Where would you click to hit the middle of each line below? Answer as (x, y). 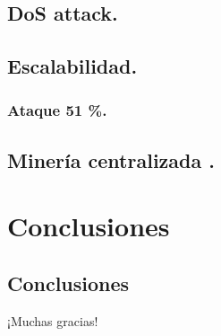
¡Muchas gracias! (53, 320)
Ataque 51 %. (57, 110)
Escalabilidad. (72, 66)
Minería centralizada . (111, 159)
